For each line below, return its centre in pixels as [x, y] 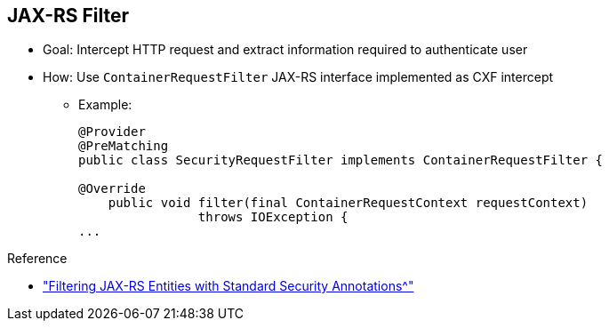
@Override [112, 189]
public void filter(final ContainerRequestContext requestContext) [348, 203]
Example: [105, 105]
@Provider [112, 132]
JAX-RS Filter [68, 16]
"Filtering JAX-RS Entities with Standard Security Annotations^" [228, 286]
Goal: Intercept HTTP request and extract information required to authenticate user [285, 50]
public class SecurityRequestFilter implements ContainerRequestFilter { [341, 160]
